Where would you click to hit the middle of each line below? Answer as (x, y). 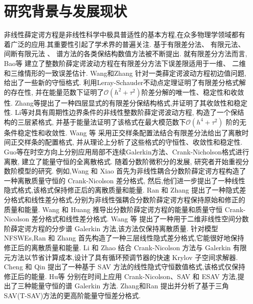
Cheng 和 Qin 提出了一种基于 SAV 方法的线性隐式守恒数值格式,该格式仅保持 (125, 267)
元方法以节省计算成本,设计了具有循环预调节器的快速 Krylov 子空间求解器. (121, 257)
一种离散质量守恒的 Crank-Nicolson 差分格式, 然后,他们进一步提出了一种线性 (125, 180)
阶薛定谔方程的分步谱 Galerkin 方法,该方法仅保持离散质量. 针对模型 (111, 228)
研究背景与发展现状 (66, 11)
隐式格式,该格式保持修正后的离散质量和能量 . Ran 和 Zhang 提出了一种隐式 (122, 190)
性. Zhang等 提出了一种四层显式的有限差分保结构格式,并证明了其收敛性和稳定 (126, 102)
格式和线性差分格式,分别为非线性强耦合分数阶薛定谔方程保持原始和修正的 (128, 200)
